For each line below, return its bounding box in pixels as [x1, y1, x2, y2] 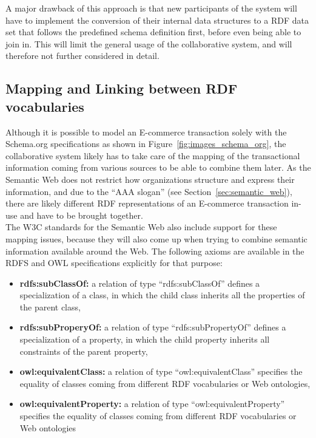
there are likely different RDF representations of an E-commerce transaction [5, 197, 289, 210]
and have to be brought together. [20, 208, 143, 221]
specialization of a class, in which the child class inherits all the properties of [19, 289, 305, 301]
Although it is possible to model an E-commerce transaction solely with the [5, 125, 287, 138]
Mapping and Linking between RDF [5, 79, 238, 98]
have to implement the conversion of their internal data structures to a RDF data [5, 13, 309, 26]
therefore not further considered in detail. [5, 49, 160, 62]
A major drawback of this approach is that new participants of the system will [5, 2, 297, 14]
